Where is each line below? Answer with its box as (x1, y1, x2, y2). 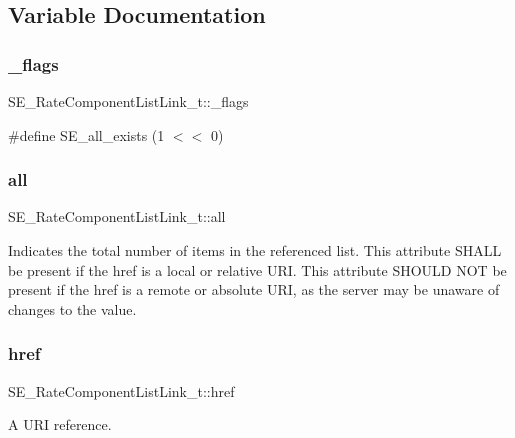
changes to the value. (8, 298, 137, 319)
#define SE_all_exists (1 (8, 124, 165, 145)
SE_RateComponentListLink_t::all (8, 206, 226, 227)
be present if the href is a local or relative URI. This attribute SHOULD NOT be (8, 259, 507, 280)
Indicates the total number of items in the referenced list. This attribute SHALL (8, 240, 502, 260)
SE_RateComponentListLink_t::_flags (8, 91, 249, 111)
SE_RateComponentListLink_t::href (8, 380, 235, 401)
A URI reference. (8, 414, 112, 435)
